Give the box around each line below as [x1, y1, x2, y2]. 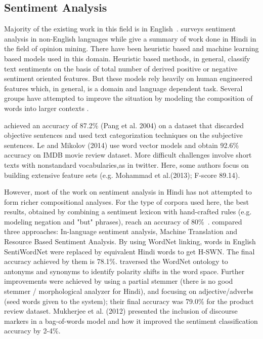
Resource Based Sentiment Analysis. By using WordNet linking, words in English [4, 236, 256, 247]
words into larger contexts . [4, 102, 89, 113]
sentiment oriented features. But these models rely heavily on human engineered [4, 73, 253, 84]
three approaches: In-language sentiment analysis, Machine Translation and [4, 226, 237, 237]
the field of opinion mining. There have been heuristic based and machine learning [4, 43, 259, 54]
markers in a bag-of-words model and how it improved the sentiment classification [4, 315, 258, 326]
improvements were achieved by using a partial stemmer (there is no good [4, 276, 233, 286]
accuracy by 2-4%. [4, 325, 61, 336]
